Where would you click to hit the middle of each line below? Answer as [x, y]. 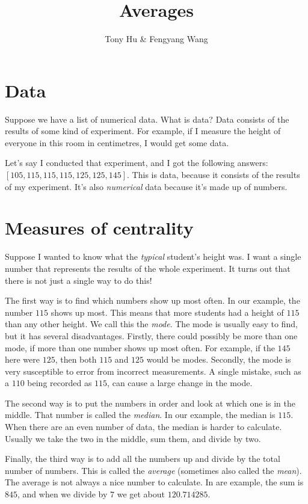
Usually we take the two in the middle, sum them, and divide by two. [133, 438]
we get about [141, 494]
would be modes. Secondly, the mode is [219, 359]
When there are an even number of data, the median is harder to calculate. [143, 427]
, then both [76, 359]
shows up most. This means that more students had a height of [167, 312]
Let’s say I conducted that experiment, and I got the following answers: [137, 163]
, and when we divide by [63, 494]
